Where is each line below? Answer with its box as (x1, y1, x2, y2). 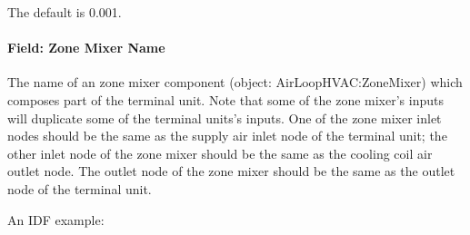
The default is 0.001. (7, 3, 122, 21)
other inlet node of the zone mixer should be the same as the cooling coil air (7, 143, 433, 162)
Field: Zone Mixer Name (7, 38, 165, 57)
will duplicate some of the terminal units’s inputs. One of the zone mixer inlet (7, 108, 442, 127)
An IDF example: (7, 210, 105, 229)
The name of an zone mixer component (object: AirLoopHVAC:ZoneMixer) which (7, 73, 463, 92)
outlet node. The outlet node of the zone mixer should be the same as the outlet (7, 162, 455, 181)
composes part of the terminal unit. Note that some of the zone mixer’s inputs (7, 90, 444, 109)
